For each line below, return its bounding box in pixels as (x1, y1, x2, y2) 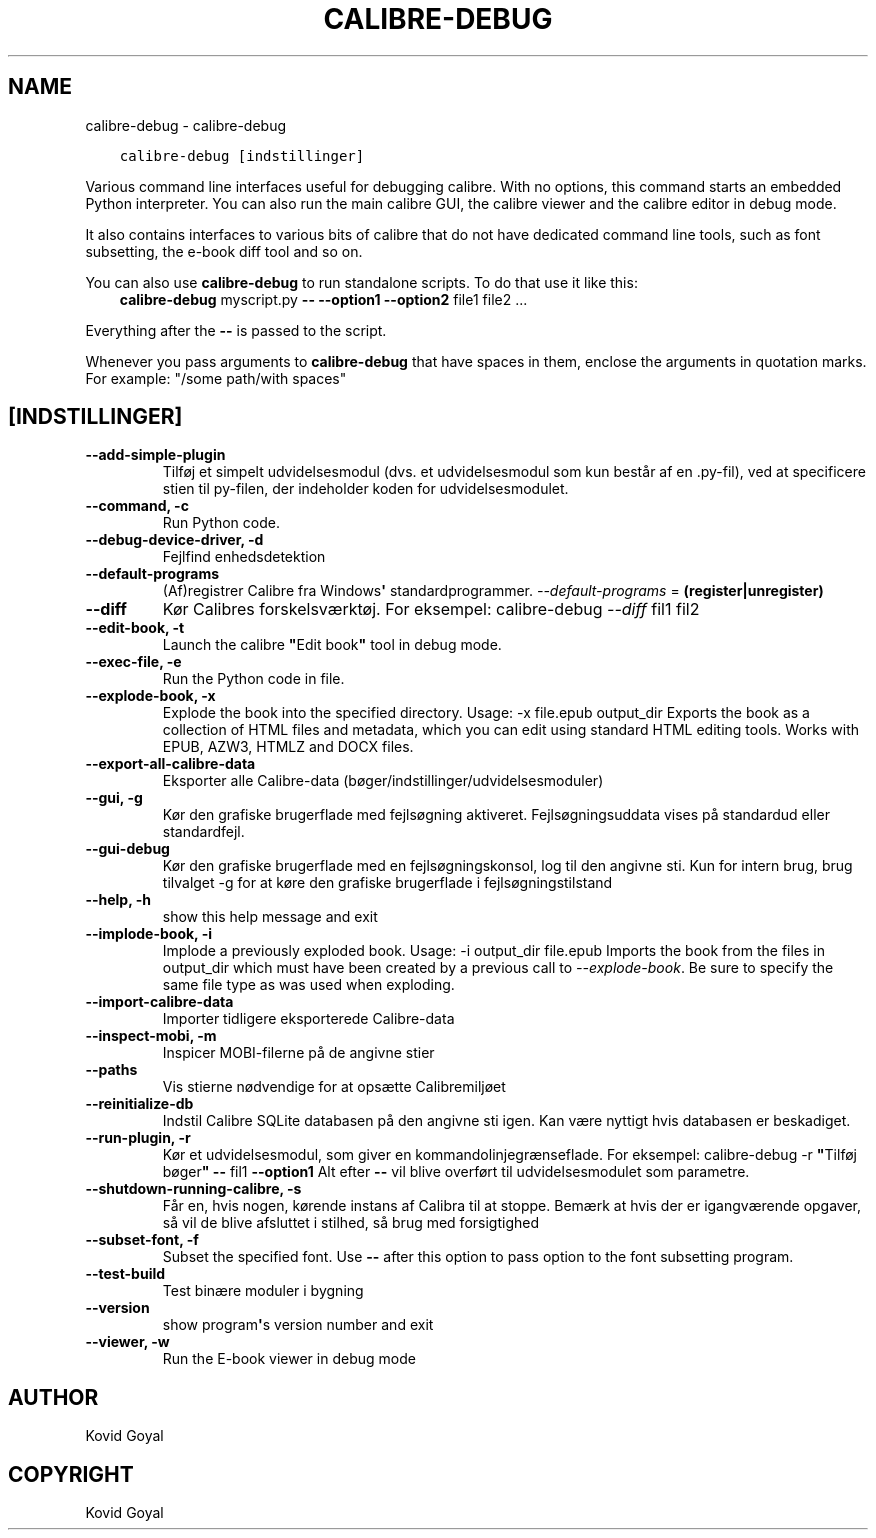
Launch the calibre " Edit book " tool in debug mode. (162, 636, 502, 654)
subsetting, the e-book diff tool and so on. (85, 242, 363, 260)
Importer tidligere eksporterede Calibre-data (162, 1010, 455, 1028)
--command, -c (85, 497, 189, 515)
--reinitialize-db (85, 1095, 194, 1113)
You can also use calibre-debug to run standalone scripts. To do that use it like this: (85, 273, 638, 291)
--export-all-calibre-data (85, 755, 256, 773)
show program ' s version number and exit (162, 1316, 434, 1334)
